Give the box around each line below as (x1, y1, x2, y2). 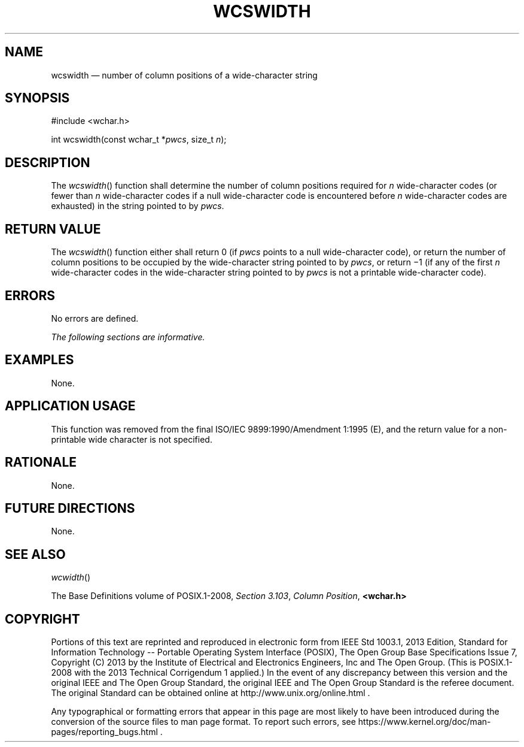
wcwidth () (51, 572, 91, 583)
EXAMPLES (5, 352, 74, 368)
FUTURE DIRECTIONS (5, 500, 135, 516)
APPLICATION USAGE (5, 398, 136, 414)
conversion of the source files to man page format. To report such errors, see (51, 716, 356, 727)
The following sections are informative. (51, 331, 205, 342)
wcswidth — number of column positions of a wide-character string (51, 69, 318, 80)
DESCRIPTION (5, 155, 90, 170)
